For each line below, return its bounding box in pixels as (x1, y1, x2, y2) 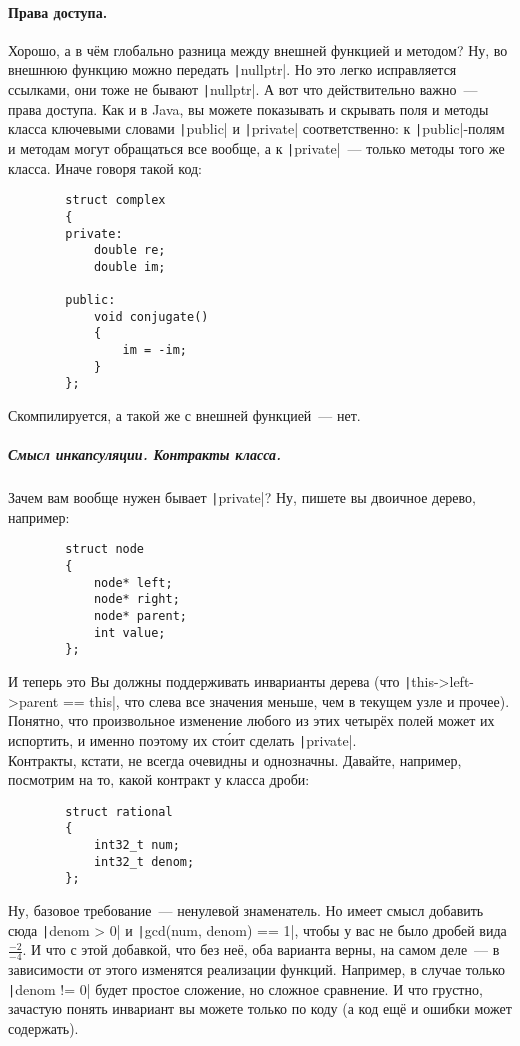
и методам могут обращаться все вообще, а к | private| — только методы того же (8, 137, 505, 158)
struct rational (65, 804, 173, 819)
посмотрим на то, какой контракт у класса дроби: (8, 769, 310, 790)
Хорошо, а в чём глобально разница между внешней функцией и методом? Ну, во (8, 39, 508, 60)
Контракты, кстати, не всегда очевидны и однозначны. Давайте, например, (8, 749, 462, 770)
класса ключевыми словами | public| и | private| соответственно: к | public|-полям (8, 118, 505, 139)
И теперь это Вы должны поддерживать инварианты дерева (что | (8, 671, 412, 692)
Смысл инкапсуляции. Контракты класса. (8, 444, 281, 465)
